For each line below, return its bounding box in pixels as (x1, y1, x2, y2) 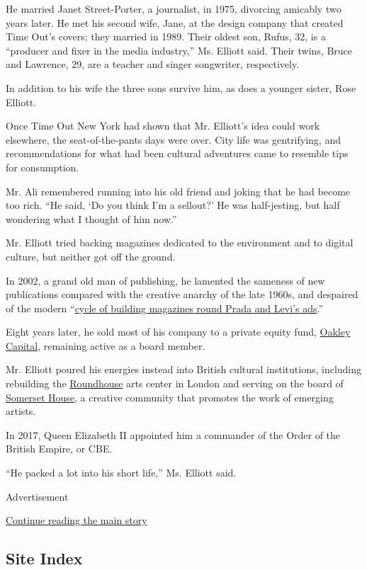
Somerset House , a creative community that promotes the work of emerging (6, 389, 334, 404)
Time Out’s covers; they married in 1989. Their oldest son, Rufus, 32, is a (6, 29, 326, 44)
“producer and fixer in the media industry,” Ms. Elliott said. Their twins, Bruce (6, 42, 353, 57)
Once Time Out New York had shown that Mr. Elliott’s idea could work (6, 118, 320, 133)
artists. (6, 404, 36, 418)
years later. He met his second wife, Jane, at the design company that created (6, 15, 344, 30)
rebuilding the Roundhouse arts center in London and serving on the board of (6, 376, 344, 391)
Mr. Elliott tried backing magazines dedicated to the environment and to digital (6, 235, 354, 250)
